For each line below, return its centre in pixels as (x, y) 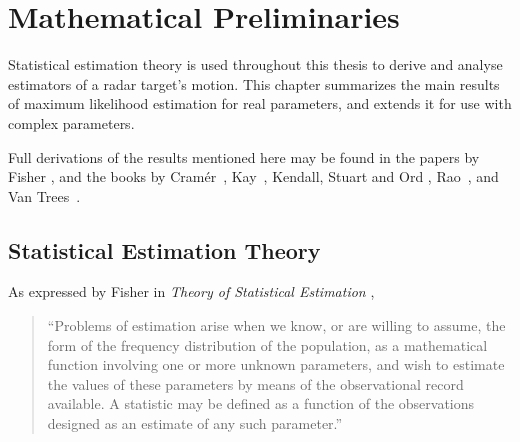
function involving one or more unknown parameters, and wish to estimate (276, 364)
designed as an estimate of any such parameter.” (195, 423)
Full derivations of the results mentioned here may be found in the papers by (244, 156)
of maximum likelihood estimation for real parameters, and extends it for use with (260, 103)
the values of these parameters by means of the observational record (255, 383)
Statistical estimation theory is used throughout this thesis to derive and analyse (255, 64)
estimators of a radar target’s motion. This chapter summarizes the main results (254, 83)
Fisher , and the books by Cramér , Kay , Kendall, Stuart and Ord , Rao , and (253, 176)
